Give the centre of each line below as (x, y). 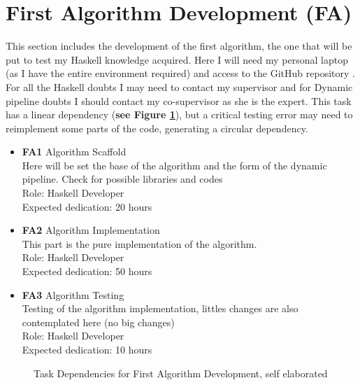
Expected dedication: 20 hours (87, 206)
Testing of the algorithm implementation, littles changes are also (160, 308)
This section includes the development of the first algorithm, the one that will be (179, 46)
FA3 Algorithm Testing (73, 294)
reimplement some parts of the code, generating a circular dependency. (157, 128)
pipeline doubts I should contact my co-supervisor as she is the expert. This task (179, 100)
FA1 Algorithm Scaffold (74, 152)
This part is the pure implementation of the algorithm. (139, 243)
